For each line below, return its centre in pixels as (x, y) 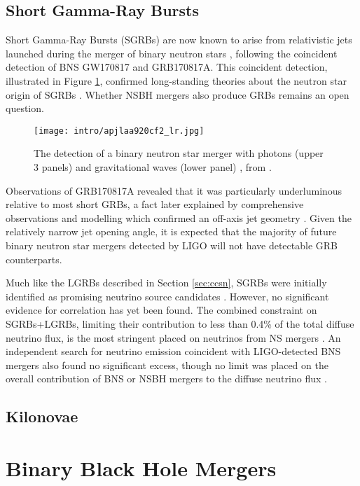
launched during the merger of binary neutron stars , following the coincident (172, 53)
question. (25, 108)
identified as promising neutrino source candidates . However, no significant (167, 296)
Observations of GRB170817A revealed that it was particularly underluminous (174, 190)
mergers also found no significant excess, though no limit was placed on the (167, 364)
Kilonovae (42, 416)
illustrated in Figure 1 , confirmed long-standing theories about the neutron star (176, 80)
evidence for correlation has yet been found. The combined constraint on (161, 310)
